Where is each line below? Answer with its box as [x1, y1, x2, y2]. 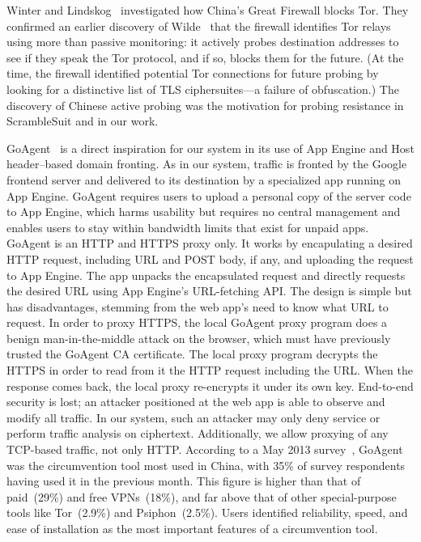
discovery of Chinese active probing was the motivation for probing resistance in [6, 96, 404, 113]
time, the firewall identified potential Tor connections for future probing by [6, 65, 379, 82]
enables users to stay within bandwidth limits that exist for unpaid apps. [6, 218, 369, 235]
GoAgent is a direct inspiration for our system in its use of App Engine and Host [6, 139, 415, 156]
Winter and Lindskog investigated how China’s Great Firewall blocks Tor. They [6, 2, 409, 18]
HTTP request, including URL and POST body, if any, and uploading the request [6, 250, 414, 267]
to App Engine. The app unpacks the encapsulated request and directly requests [6, 266, 406, 283]
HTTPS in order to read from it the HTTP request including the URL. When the [6, 362, 413, 379]
